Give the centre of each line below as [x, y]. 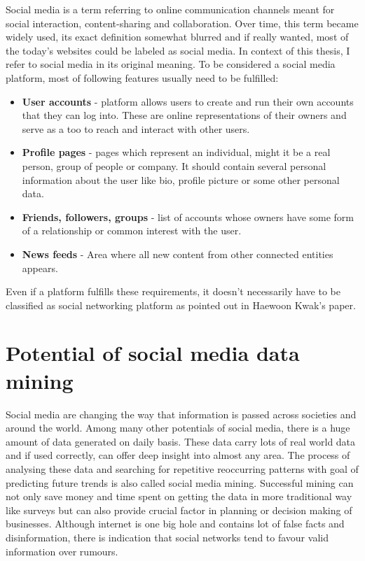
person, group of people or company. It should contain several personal [174, 165]
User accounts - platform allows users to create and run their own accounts [188, 101]
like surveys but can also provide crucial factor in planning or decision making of [179, 510]
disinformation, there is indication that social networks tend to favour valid [167, 537]
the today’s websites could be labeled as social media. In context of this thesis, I [178, 50]
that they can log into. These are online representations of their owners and [184, 115]
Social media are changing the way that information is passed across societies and [181, 414]
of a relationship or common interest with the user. [132, 230]
